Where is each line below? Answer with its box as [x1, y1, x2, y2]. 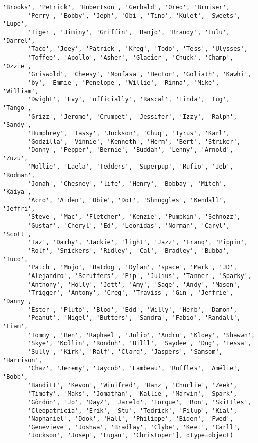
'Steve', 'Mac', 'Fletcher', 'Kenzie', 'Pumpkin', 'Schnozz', [28, 213, 241, 221]
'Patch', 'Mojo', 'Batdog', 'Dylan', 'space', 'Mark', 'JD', [28, 264, 237, 271]
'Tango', [3, 104, 32, 112]
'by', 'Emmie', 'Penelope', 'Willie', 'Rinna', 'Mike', [28, 79, 219, 86]
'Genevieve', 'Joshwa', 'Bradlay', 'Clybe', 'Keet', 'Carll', [28, 423, 241, 431]
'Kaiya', [3, 188, 32, 196]
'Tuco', [3, 255, 28, 263]
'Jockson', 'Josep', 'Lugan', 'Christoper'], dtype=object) [28, 432, 234, 439]
